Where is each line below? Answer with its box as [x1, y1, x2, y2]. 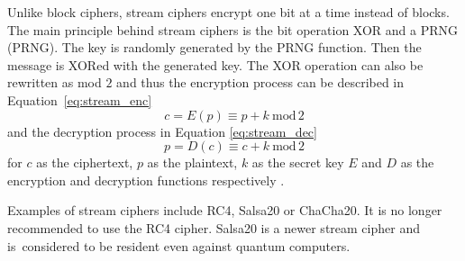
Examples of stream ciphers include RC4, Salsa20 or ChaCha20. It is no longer [7, 201, 442, 220]
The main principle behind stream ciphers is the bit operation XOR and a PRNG [7, 20, 459, 39]
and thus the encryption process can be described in [116, 73, 405, 92]
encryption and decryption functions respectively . [7, 170, 285, 189]
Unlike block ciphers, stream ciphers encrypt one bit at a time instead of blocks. [7, 3, 450, 21]
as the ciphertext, [36, 153, 133, 172]
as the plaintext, [147, 153, 238, 172]
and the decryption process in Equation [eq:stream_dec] [7, 121, 317, 140]
